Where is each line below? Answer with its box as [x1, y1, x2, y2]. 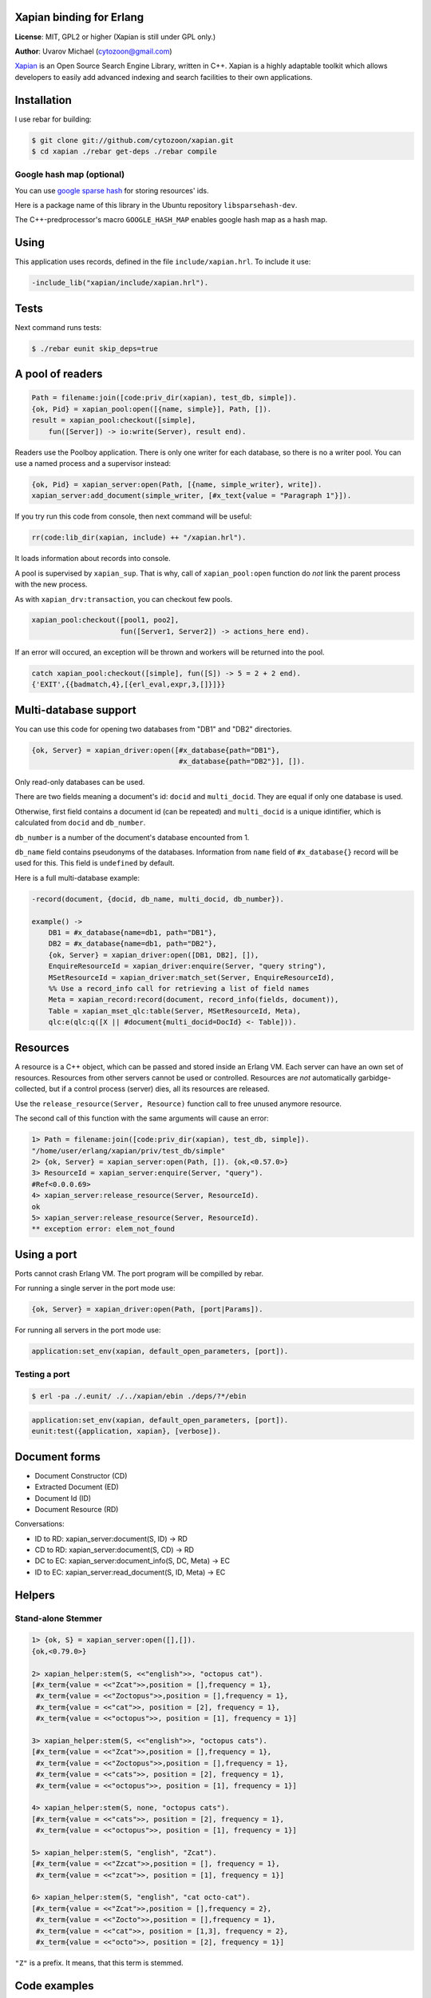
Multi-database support [14, 703, 136, 717]
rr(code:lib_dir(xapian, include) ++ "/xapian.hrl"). [31, 533, 247, 543]
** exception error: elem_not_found [31, 1224, 176, 1234]
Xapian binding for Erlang [14, 10, 144, 24]
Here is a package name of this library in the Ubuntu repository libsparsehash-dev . [14, 201, 298, 210]
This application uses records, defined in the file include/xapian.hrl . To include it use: [14, 257, 311, 267]
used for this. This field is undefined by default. [14, 858, 175, 868]
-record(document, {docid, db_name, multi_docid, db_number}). [31, 894, 285, 903]
